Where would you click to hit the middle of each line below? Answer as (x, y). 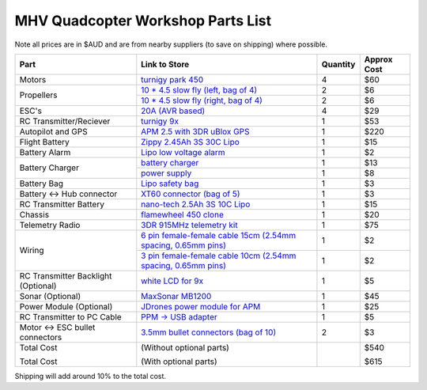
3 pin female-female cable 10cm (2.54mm (219, 256)
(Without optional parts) (185, 347)
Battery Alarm (45, 152)
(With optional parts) (179, 362)
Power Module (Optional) (66, 306)
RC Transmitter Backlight (66, 275)
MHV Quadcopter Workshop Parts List (143, 21)
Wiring (32, 251)
